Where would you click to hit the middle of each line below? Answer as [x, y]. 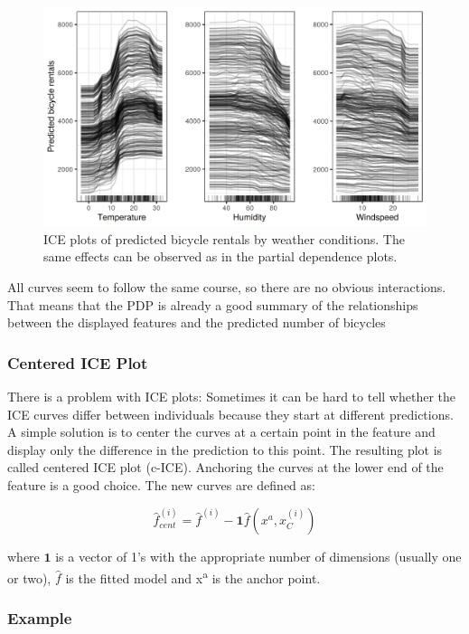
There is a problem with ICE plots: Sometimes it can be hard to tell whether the [231, 396]
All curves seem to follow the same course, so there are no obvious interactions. [227, 287]
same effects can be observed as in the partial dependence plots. [220, 256]
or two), [29, 577]
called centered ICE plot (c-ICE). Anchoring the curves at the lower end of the [225, 467]
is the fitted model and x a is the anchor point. [193, 576]
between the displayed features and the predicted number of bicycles [197, 322]
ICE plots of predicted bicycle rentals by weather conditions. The [224, 238]
